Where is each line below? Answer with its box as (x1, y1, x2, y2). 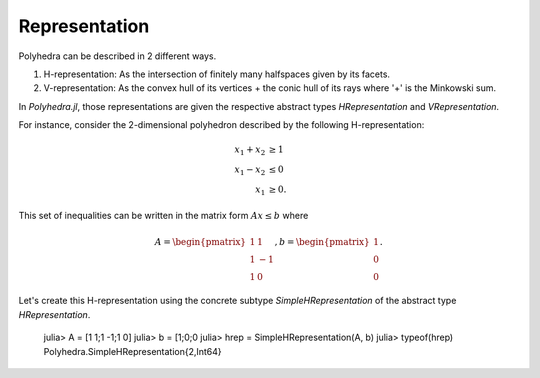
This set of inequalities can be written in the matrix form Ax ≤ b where (18, 210, 309, 222)
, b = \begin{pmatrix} (274, 236, 370, 247)
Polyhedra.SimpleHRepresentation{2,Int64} (43, 345, 222, 357)
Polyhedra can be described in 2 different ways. (18, 50, 217, 62)
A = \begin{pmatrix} (154, 236, 247, 247)
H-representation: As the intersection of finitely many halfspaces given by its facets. (43, 68, 390, 80)
